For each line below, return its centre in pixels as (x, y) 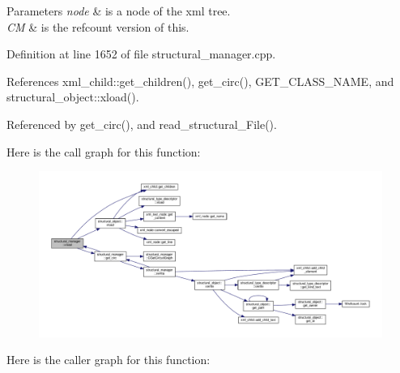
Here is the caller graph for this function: (109, 360)
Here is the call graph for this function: (104, 151)
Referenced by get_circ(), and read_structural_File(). (142, 124)
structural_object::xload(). (73, 97)
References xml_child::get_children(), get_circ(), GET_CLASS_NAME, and (200, 81)
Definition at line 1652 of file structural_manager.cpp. (141, 54)
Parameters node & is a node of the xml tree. (119, 11)
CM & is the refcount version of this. (98, 26)
